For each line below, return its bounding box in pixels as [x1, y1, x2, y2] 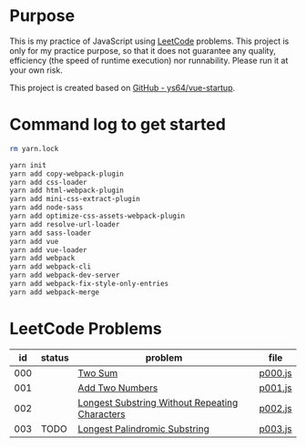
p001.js [259, 381, 292, 394]
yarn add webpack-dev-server [9, 270, 120, 280]
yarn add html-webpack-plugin [9, 186, 125, 196]
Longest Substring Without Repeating [77, 396, 239, 409]
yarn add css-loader [9, 178, 88, 187]
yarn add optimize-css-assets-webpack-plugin [9, 211, 185, 220]
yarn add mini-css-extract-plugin [9, 195, 141, 204]
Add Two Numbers [77, 381, 158, 394]
